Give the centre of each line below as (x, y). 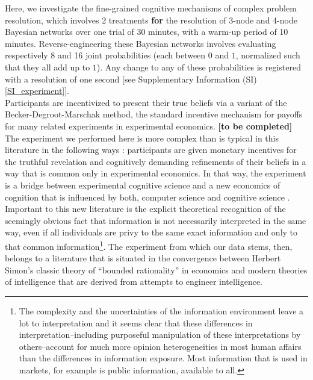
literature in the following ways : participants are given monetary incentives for (151, 150)
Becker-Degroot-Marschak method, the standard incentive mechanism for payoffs (154, 114)
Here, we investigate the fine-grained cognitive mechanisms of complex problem (151, 8)
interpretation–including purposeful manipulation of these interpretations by (160, 335)
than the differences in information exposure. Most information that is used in (163, 358)
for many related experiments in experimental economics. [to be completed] (149, 126)
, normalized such (268, 55)
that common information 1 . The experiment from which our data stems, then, (149, 245)
